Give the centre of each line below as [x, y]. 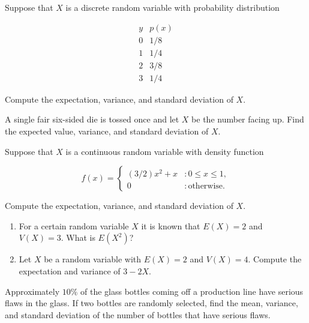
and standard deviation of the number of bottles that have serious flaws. [138, 314]
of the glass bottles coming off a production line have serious [192, 291]
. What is [78, 237]
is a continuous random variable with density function [165, 151]
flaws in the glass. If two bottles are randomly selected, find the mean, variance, [151, 303]
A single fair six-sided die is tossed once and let [92, 119]
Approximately [32, 291]
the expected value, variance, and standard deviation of [107, 131]
